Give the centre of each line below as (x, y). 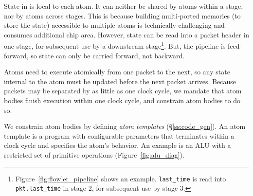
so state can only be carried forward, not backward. (108, 55)
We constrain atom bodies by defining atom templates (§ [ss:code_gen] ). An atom (125, 126)
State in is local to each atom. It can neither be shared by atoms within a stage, (124, 6)
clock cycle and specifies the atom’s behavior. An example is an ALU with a (117, 145)
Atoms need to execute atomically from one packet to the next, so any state (117, 72)
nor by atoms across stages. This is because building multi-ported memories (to (122, 15)
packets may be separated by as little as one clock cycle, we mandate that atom (123, 91)
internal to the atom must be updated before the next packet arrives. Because (120, 81)
